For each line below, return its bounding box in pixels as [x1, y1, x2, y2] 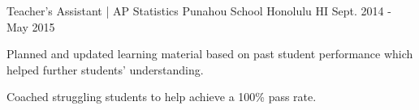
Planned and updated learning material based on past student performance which [6, 45, 413, 62]
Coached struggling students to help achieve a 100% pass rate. [6, 88, 317, 105]
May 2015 [6, 18, 55, 35]
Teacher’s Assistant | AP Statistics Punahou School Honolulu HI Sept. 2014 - [6, 2, 391, 19]
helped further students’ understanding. [6, 61, 204, 78]
